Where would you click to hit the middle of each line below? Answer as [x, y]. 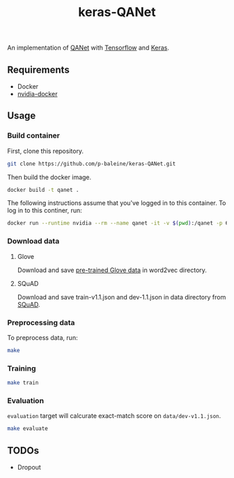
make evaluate [28, 429]
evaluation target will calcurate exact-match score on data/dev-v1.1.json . [114, 416]
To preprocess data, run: [42, 337]
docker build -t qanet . [43, 190]
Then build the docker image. [49, 177]
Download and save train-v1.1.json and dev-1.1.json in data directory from [122, 297]
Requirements [38, 69]
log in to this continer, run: [45, 211]
